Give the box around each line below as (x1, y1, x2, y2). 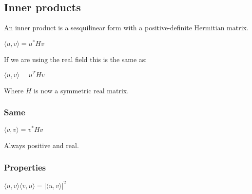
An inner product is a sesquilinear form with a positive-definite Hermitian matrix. (4, 22, 249, 33)
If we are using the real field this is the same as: (4, 54, 147, 64)
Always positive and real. (4, 140, 79, 151)
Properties (4, 161, 46, 173)
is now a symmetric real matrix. (34, 85, 129, 95)
